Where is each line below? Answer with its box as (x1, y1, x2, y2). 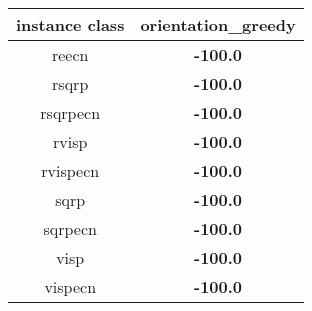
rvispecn (41, 159, 100, 182)
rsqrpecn (40, 101, 101, 124)
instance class (16, 13, 125, 36)
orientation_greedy (140, 13, 296, 36)
